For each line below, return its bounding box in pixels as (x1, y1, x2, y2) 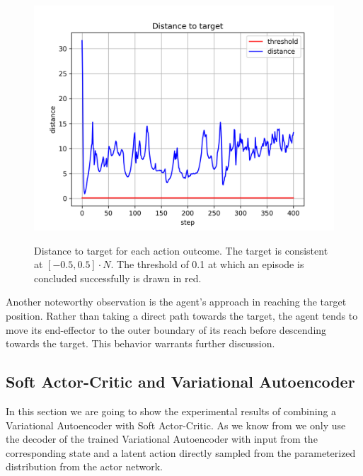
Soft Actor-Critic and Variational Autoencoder (6, 371, 355, 393)
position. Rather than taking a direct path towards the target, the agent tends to (6, 308, 358, 323)
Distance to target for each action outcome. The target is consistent (34, 243, 328, 257)
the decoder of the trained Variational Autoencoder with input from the (6, 431, 318, 446)
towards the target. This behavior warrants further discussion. (6, 336, 275, 351)
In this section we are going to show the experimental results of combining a (6, 403, 337, 418)
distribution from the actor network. (6, 459, 163, 474)
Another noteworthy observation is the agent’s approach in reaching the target (6, 294, 347, 309)
